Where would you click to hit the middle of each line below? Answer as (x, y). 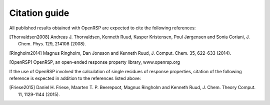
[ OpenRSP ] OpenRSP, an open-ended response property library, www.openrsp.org (94, 62)
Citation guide (39, 13)
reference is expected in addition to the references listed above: (75, 78)
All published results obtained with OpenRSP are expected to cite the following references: (102, 28)
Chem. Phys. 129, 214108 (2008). (52, 44)
